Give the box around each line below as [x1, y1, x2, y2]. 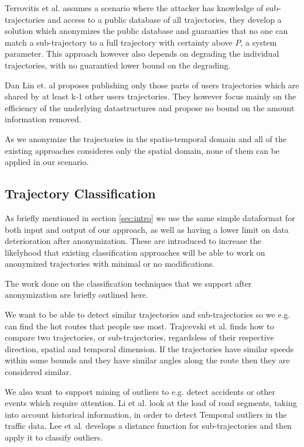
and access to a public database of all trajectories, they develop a [47, 13, 282, 25]
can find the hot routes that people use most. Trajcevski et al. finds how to [5, 319, 274, 332]
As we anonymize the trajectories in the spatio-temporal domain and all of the [5, 132, 286, 145]
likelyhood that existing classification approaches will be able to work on [5, 246, 265, 258]
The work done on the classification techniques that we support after [5, 277, 252, 289]
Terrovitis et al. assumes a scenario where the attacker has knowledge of [5, 2, 264, 13]
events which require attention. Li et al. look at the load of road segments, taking [5, 397, 297, 409]
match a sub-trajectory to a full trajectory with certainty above [5, 36, 233, 48]
